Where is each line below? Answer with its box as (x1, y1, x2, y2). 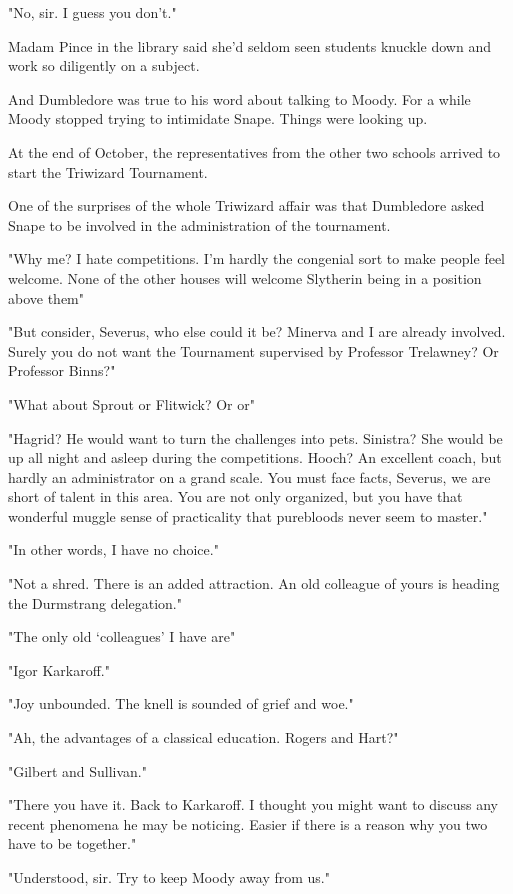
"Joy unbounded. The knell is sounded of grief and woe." (8, 693, 354, 714)
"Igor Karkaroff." (8, 659, 110, 680)
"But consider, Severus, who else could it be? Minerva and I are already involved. (8, 321, 506, 342)
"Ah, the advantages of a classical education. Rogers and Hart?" (8, 727, 399, 748)
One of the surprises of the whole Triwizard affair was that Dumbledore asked (8, 195, 485, 216)
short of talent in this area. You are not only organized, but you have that (8, 486, 463, 507)
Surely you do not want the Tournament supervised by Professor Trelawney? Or (8, 340, 499, 361)
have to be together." (8, 833, 137, 854)
